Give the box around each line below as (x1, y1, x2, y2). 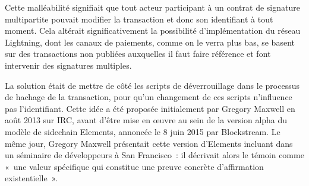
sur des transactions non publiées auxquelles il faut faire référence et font (5, 47, 271, 60)
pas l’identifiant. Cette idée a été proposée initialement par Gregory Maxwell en (5, 102, 295, 114)
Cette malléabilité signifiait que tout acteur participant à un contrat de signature (5, 1, 300, 13)
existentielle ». (5, 172, 58, 184)
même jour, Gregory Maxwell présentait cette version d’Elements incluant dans (5, 137, 293, 149)
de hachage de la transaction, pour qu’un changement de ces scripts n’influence (5, 91, 292, 103)
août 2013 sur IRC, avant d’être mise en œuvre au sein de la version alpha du (5, 114, 288, 126)
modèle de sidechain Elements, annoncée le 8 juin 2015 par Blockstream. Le (5, 125, 280, 137)
